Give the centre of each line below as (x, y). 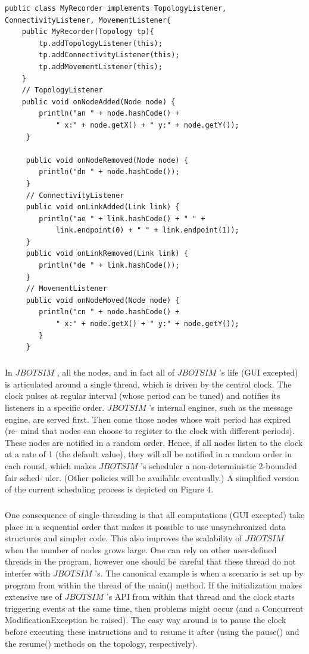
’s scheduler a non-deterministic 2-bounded (219, 465)
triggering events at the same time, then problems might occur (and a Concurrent (154, 608)
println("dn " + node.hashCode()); (109, 172)
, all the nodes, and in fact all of (116, 372)
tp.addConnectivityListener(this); (109, 55)
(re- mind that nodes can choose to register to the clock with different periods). (150, 431)
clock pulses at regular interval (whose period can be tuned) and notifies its (143, 396)
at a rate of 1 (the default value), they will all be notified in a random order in (149, 454)
